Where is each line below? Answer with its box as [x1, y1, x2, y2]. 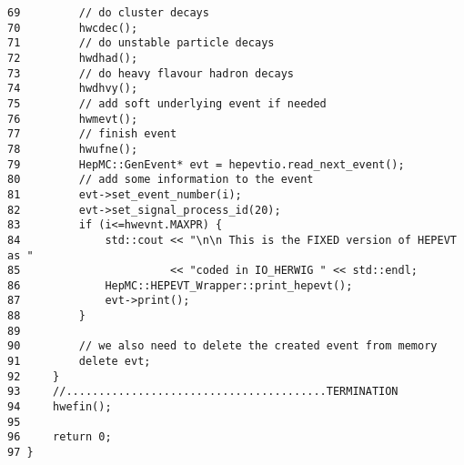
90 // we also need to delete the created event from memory [7, 339, 438, 353]
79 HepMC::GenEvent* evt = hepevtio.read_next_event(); [7, 157, 405, 171]
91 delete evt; [7, 355, 151, 369]
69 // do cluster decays [7, 6, 209, 19]
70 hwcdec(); [7, 21, 138, 35]
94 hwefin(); [7, 400, 112, 414]
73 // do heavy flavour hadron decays [7, 66, 294, 80]
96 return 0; [7, 430, 112, 444]
